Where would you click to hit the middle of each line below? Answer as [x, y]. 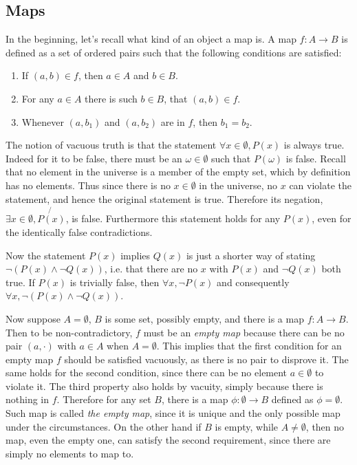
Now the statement [46, 255]
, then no [325, 426]
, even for [332, 218]
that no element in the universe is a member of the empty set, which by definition [178, 172]
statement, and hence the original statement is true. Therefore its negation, [164, 198]
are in [173, 121]
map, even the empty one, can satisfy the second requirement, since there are [168, 440]
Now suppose [33, 318]
